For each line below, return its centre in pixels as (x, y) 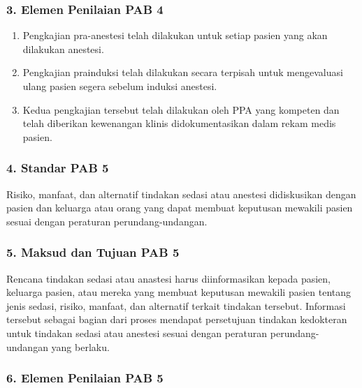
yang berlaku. (80, 346)
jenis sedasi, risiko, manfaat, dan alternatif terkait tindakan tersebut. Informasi (176, 305)
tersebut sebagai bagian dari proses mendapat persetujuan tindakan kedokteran (177, 319)
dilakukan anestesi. (63, 48)
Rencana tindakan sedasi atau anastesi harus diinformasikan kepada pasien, (169, 278)
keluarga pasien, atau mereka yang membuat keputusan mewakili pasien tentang (179, 292)
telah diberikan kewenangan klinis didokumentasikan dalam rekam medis (179, 123)
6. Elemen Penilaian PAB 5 (85, 378)
